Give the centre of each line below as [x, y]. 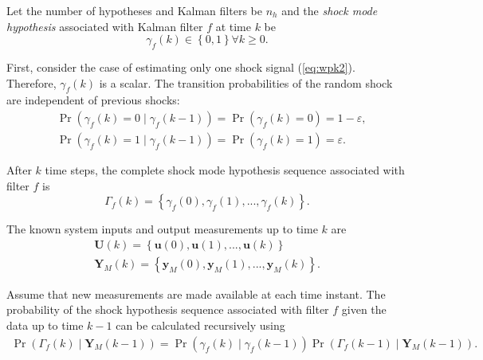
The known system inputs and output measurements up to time [162, 229]
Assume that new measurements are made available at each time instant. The [196, 293]
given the [364, 309]
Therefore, [31, 82]
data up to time [45, 325]
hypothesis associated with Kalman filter [105, 26]
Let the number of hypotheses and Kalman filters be [134, 10]
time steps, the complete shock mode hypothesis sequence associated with [225, 170]
